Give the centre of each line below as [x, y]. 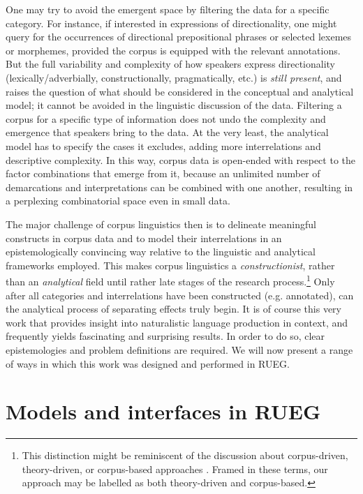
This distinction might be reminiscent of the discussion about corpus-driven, [185, 455]
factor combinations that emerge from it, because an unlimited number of [163, 173]
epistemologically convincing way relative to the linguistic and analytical [161, 252]
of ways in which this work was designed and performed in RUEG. [148, 363]
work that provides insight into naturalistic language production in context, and [177, 322]
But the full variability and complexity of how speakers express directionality [171, 64]
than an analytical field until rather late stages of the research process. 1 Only [170, 280]
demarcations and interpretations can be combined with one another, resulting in [179, 187]
